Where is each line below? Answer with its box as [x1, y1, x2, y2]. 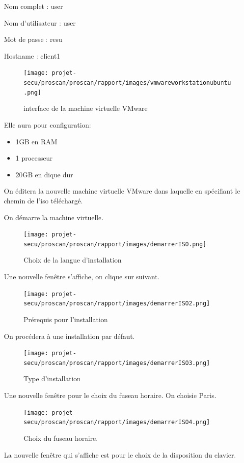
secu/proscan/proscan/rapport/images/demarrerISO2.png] [24, 300, 210, 307]
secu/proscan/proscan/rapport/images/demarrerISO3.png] [24, 359, 210, 366]
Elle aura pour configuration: [4, 119, 91, 130]
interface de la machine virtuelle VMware [24, 103, 148, 113]
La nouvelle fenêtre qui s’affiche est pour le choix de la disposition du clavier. [4, 449, 236, 460]
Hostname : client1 [4, 50, 60, 61]
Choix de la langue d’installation [24, 255, 122, 265]
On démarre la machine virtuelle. [4, 212, 104, 222]
